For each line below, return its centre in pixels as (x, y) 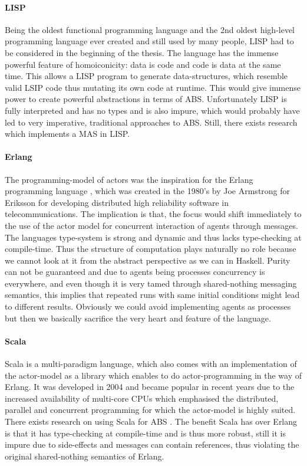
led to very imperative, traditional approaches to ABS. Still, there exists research (151, 122)
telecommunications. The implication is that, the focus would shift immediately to (153, 214)
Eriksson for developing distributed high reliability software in (117, 202)
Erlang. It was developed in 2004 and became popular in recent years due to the (150, 387)
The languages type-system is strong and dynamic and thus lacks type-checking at (153, 237)
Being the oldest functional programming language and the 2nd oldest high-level (150, 29)
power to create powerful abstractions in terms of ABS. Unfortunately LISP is (146, 99)
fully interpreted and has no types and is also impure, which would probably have (152, 110)
